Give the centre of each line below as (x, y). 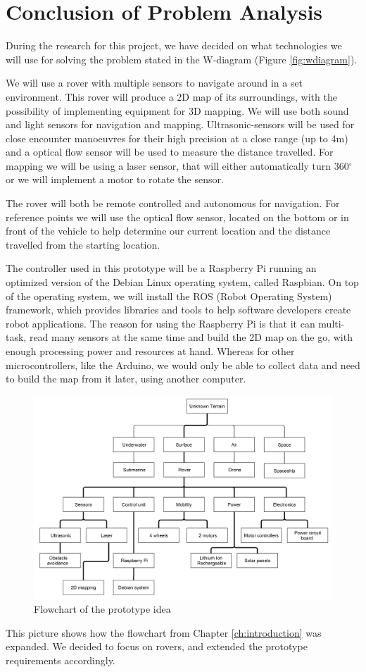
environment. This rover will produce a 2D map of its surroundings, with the (171, 96)
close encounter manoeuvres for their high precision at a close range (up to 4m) (177, 138)
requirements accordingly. (61, 660)
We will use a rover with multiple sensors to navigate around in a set (154, 83)
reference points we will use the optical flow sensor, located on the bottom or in (177, 217)
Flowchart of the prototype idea (102, 608)
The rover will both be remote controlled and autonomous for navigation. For (173, 203)
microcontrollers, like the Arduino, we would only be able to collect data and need (183, 365)
